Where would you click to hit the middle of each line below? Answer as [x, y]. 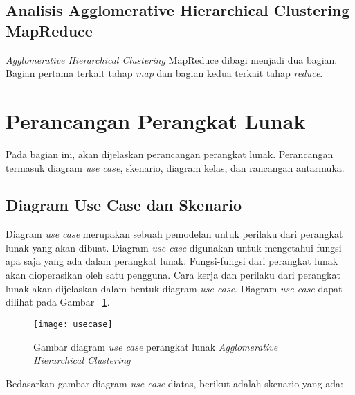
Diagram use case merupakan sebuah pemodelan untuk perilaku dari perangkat [174, 234]
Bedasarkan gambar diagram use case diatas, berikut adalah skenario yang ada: [174, 383]
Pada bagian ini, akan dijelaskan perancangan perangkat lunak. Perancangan [170, 153]
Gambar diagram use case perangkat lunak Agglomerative [156, 346]
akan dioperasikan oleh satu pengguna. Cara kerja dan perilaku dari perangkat [173, 275]
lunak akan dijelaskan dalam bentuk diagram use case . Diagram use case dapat [174, 288]
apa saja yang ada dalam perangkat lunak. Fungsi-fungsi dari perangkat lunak [172, 261]
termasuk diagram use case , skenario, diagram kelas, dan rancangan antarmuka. [175, 167]
